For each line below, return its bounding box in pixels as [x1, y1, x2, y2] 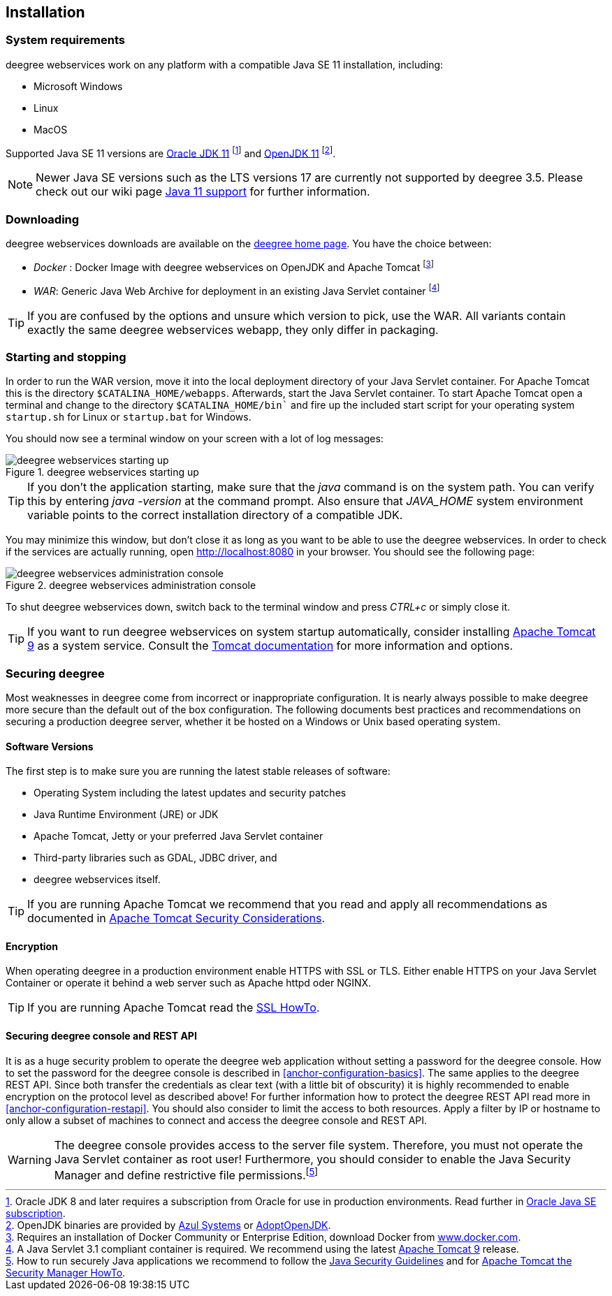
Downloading [6, 212, 80, 226]
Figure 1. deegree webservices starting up [6, 466, 199, 479]
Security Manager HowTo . [6, 1267, 126, 1279]
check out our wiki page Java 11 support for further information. [36, 184, 370, 199]
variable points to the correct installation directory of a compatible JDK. [27, 508, 403, 523]
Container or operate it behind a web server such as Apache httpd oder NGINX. [6, 977, 372, 989]
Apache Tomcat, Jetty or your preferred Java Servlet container [34, 830, 323, 843]
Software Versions [6, 740, 94, 752]
